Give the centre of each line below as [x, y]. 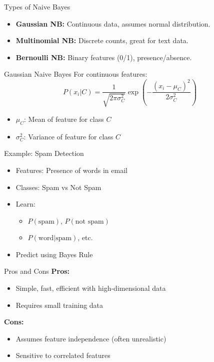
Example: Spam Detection [44, 153]
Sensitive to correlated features [63, 355]
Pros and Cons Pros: [37, 271]
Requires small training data [59, 305]
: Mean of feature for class [64, 119]
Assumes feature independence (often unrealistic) [91, 338]
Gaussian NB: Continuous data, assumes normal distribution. [113, 23]
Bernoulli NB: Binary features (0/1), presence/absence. [104, 57]
